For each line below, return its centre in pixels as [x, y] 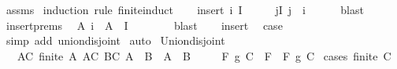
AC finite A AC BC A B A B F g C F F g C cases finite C [204, 55]
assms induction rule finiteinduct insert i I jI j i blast [185, 9]
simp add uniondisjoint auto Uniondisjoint [115, 40]
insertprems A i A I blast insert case [144, 25]
